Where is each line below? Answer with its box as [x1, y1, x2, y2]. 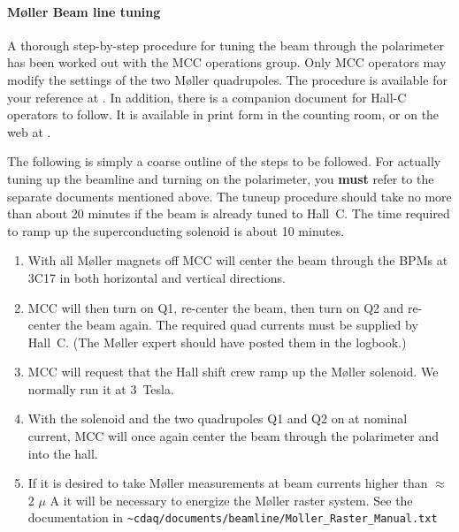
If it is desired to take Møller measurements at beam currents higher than [27, 474, 428, 492]
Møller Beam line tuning [7, 2, 161, 20]
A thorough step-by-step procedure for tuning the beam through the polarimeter [7, 35, 444, 54]
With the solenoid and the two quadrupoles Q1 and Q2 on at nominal [27, 409, 408, 428]
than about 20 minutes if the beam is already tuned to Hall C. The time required [7, 204, 450, 223]
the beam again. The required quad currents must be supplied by [65, 315, 418, 334]
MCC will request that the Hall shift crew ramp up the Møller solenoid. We [27, 362, 439, 381]
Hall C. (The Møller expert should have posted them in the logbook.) [27, 332, 407, 351]
